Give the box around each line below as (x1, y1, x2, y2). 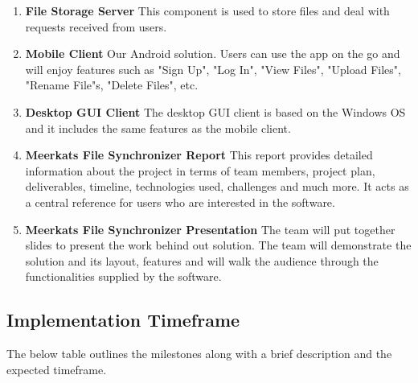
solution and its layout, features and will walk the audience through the (25, 252, 379, 269)
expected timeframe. (6, 360, 107, 377)
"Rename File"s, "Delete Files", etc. (25, 76, 199, 93)
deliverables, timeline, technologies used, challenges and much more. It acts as (25, 178, 409, 195)
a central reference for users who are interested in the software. (25, 193, 335, 210)
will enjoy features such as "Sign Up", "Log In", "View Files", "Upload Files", (25, 60, 401, 77)
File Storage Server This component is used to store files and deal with (25, 2, 390, 19)
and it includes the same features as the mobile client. (25, 119, 291, 136)
